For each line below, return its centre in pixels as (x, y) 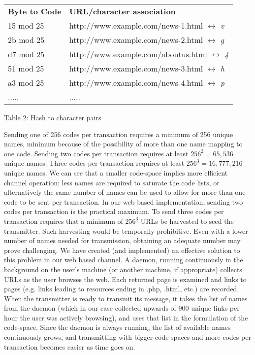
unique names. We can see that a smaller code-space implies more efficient (116, 172)
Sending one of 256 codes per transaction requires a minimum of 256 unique (119, 134)
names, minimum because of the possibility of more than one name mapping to (123, 144)
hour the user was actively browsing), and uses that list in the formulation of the (126, 317)
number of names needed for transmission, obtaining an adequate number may (122, 240)
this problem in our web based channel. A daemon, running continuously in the (124, 260)
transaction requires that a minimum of (64, 221)
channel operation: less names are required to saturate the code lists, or (112, 182)
